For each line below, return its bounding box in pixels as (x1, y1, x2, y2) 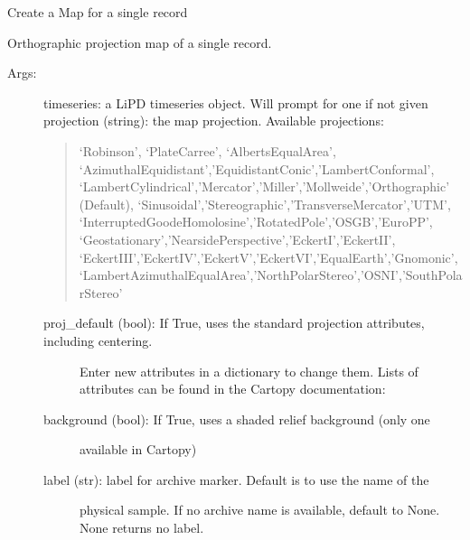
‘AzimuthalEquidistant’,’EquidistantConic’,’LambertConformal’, (79, 159, 435, 178)
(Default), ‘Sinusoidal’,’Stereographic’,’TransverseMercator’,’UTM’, (79, 194, 451, 213)
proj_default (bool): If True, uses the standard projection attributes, (43, 313, 425, 332)
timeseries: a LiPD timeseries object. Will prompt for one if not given (43, 93, 428, 112)
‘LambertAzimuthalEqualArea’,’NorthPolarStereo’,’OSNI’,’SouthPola (79, 265, 463, 284)
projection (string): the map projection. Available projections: (43, 111, 384, 130)
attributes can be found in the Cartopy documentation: (80, 379, 386, 398)
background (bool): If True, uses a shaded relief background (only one (43, 409, 430, 428)
